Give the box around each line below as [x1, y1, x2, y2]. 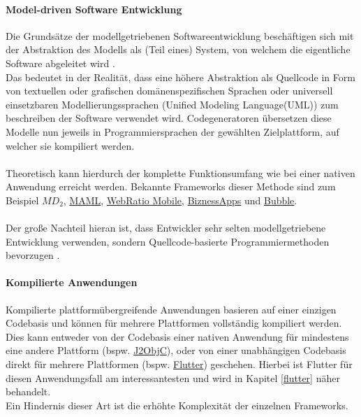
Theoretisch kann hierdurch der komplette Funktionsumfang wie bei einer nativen [6, 165, 355, 180]
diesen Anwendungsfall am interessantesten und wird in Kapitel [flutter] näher [6, 370, 340, 385]
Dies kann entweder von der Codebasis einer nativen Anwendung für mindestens [6, 329, 349, 344]
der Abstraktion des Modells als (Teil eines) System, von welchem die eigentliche [6, 42, 351, 57]
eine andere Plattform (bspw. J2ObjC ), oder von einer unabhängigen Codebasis [6, 343, 346, 358]
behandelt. [6, 384, 51, 399]
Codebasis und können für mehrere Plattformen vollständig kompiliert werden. [6, 316, 342, 330]
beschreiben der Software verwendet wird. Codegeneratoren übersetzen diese [6, 111, 332, 125]
